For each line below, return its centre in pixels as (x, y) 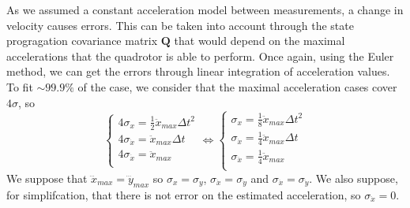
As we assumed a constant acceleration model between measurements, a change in (205, 9)
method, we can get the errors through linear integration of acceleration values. (198, 71)
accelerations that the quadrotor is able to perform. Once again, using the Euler (200, 56)
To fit (20, 86)
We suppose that (47, 178)
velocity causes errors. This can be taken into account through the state (180, 25)
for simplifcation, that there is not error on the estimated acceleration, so (184, 194)
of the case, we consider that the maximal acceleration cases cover (237, 86)
